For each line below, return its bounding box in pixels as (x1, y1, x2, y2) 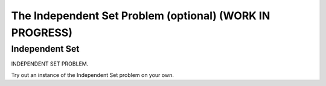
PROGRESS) (11, 26, 72, 39)
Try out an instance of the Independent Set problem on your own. (11, 71, 174, 78)
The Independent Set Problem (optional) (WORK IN (11, 9, 270, 22)
